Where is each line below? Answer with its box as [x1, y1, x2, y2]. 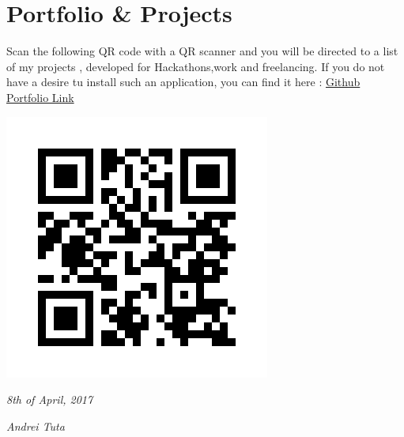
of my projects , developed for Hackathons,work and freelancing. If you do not [6, 58, 385, 74]
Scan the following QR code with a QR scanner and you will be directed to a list [6, 43, 398, 59]
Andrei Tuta [6, 417, 65, 434]
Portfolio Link [6, 89, 74, 105]
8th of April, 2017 [6, 391, 93, 408]
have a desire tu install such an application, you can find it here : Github [6, 73, 361, 90]
